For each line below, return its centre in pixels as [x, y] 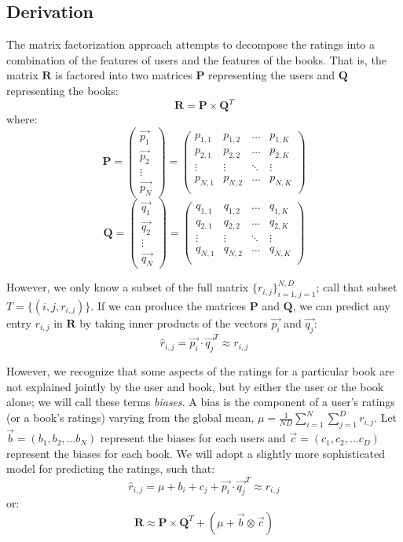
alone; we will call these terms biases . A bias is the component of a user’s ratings [201, 402]
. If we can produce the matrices [169, 305]
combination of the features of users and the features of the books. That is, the [196, 59]
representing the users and [272, 75]
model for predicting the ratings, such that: [111, 469]
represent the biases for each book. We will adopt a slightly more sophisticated [196, 453]
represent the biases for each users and [193, 438]
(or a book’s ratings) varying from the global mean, [130, 417]
